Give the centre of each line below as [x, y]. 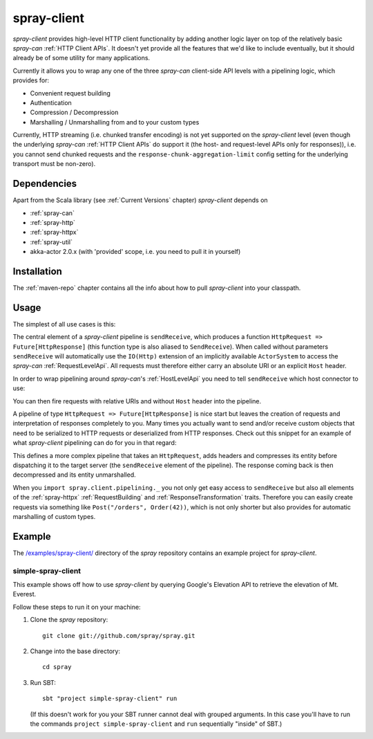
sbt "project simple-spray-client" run [110, 699]
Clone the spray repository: [69, 620]
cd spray [57, 667]
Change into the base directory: [75, 651]
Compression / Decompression [74, 112]
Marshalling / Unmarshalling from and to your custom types [115, 122]
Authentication [51, 102]
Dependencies [45, 184]
